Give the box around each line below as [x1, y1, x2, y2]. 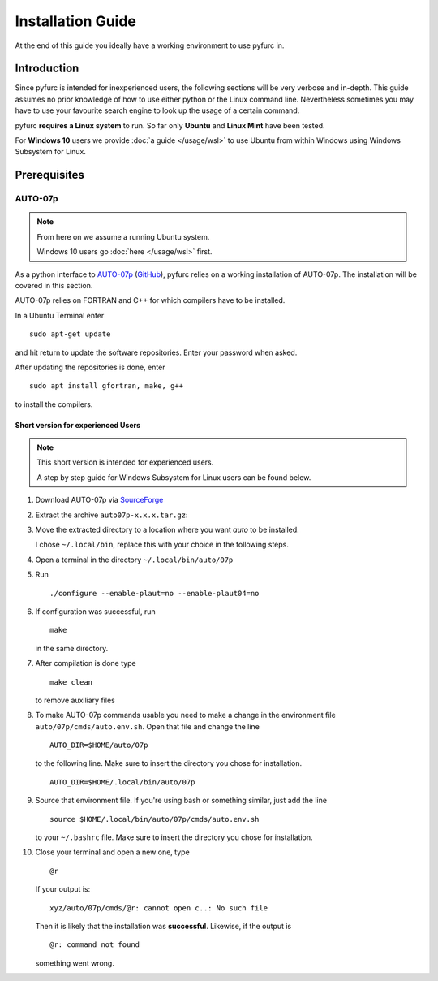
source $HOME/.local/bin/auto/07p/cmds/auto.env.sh [49, 815, 260, 823]
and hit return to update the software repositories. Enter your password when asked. [15, 348, 298, 357]
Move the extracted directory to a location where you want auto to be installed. [35, 525, 299, 535]
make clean [49, 677, 93, 686]
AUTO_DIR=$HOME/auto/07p [49, 741, 148, 750]
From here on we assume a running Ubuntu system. [36, 231, 210, 241]
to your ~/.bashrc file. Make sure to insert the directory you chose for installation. [35, 832, 313, 842]
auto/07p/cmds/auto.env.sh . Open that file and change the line [35, 721, 260, 731]
